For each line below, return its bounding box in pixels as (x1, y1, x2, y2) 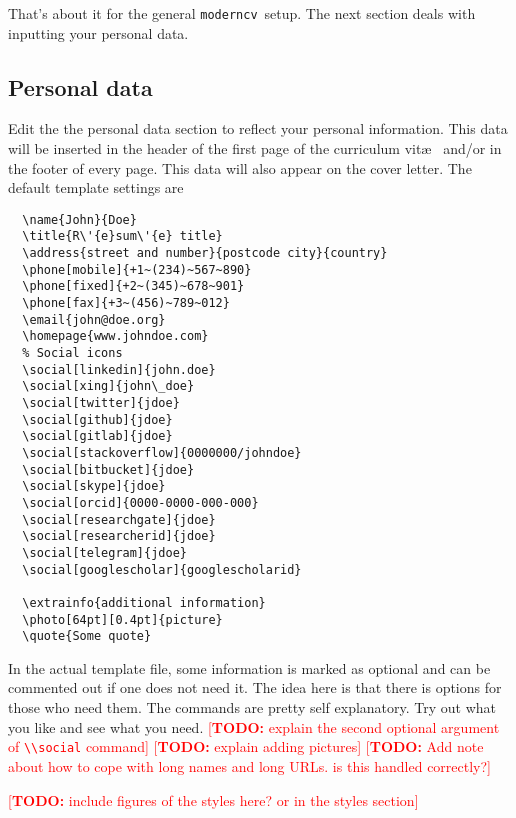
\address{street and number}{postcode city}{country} (22, 246, 388, 261)
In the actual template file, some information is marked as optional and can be (8, 657, 491, 678)
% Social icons (22, 346, 123, 361)
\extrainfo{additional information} (22, 595, 266, 610)
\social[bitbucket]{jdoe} (22, 462, 195, 477)
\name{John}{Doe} (22, 212, 137, 227)
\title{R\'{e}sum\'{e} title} (22, 229, 223, 244)
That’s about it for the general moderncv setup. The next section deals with (8, 3, 476, 23)
